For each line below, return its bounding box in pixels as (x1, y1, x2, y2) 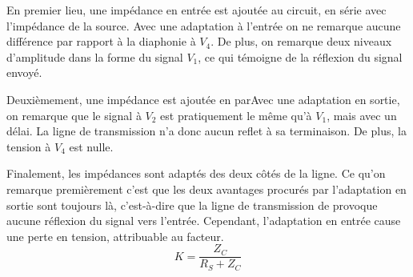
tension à (6, 138, 51, 155)
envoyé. (6, 64, 42, 81)
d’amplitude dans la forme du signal (6, 48, 183, 65)
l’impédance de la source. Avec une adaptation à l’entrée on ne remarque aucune (6, 17, 401, 34)
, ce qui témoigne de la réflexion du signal (198, 48, 403, 65)
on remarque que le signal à (6, 106, 142, 123)
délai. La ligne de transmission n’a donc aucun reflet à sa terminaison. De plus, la (6, 122, 407, 139)
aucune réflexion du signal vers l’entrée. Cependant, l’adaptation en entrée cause (6, 212, 401, 229)
